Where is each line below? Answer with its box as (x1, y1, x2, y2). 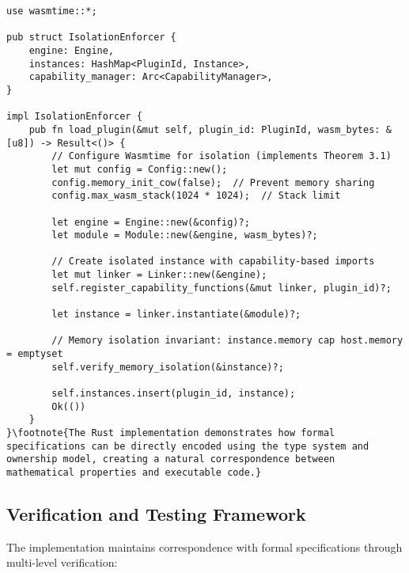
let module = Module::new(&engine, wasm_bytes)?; (51, 230, 318, 241)
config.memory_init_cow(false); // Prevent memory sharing (51, 176, 375, 188)
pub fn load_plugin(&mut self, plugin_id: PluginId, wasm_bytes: (28, 123, 381, 135)
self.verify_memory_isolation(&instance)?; (51, 361, 284, 373)
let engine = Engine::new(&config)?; (51, 216, 250, 228)
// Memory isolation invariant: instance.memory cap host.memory (51, 335, 403, 347)
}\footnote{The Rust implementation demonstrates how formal (6, 427, 335, 438)
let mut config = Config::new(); (51, 163, 228, 175)
